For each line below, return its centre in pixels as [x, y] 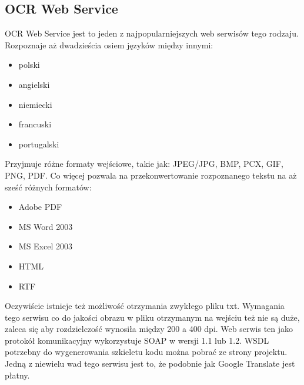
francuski [35, 124]
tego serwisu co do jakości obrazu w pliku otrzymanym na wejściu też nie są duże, [152, 317]
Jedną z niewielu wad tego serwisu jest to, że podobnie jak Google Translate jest [150, 363]
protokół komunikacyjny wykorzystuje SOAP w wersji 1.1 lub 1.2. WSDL [137, 340]
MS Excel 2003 [45, 246]
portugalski [39, 144]
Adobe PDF [40, 207]
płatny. [17, 375]
